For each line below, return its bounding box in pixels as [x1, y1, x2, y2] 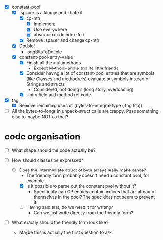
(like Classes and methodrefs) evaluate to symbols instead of [26, 76, 150, 82]
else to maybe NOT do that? [11, 113, 69, 120]
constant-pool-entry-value [19, 54, 73, 60]
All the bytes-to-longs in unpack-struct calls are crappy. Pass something [11, 108, 159, 114]
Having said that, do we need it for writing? [26, 205, 113, 210]
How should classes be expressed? [11, 157, 84, 163]
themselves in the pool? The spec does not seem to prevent [33, 194, 155, 200]
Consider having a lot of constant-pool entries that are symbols [26, 70, 155, 76]
